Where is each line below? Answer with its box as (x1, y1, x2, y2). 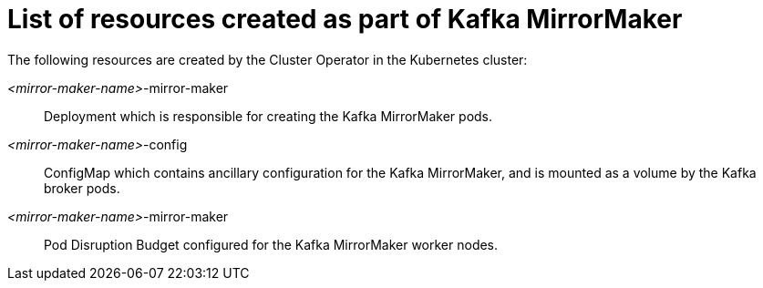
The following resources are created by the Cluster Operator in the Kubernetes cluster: (7, 51, 528, 67)
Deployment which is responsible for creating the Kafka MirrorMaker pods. (44, 108, 493, 124)
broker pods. (44, 180, 120, 196)
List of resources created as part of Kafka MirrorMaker (7, 4, 683, 35)
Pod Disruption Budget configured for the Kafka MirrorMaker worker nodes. (44, 236, 499, 252)
